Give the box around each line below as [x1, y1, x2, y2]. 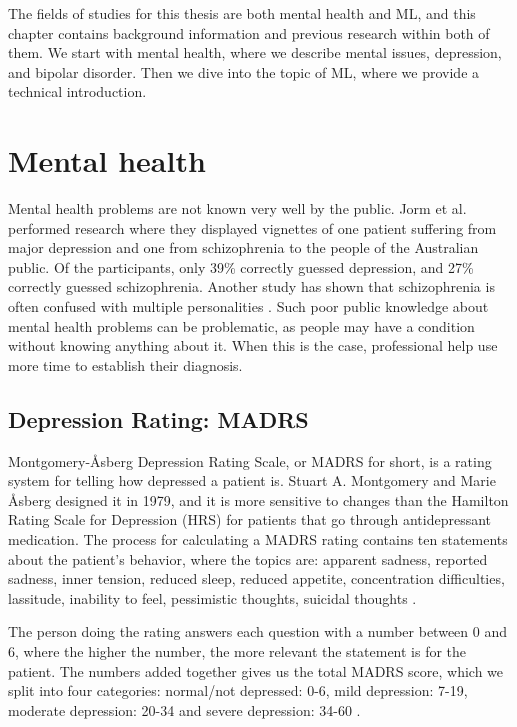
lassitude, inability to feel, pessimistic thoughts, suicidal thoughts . [8, 587, 417, 608]
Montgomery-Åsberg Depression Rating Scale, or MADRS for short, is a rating [8, 450, 492, 471]
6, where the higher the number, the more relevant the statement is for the [8, 640, 467, 661]
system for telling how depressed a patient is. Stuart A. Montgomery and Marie [8, 470, 496, 491]
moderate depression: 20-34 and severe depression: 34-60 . [8, 699, 361, 720]
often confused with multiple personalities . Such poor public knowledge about [8, 296, 489, 317]
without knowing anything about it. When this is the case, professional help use [8, 335, 498, 356]
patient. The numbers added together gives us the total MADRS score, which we [8, 660, 504, 681]
